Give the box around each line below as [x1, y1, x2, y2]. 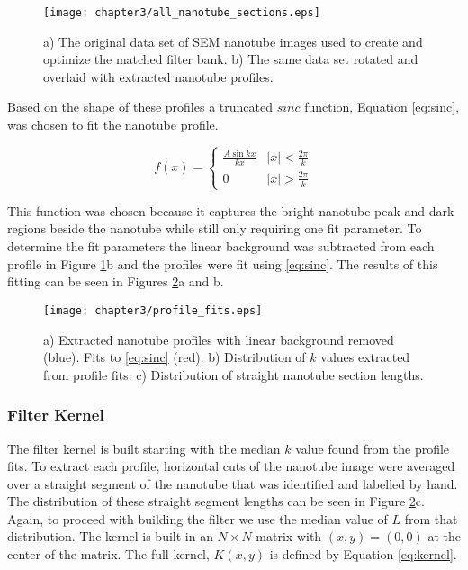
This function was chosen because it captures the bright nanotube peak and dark [7, 201, 454, 220]
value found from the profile [295, 439, 450, 457]
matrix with [256, 527, 322, 546]
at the [427, 527, 461, 546]
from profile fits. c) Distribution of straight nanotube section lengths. [43, 365, 424, 384]
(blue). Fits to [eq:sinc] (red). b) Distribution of [43, 348, 306, 366]
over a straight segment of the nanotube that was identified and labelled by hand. [7, 474, 458, 493]
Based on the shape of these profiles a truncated [7, 97, 273, 116]
